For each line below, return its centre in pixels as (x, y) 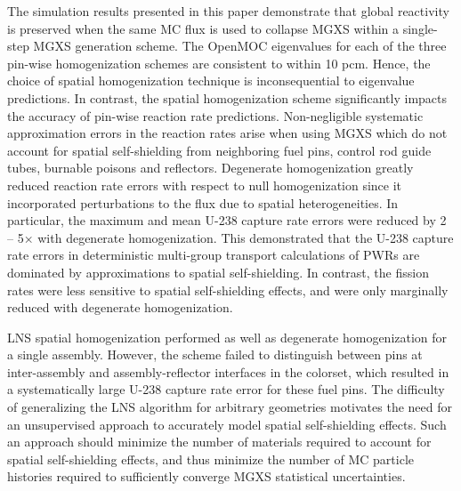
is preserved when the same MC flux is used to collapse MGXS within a (203, 28)
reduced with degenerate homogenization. (120, 307)
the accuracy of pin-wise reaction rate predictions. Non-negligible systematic (215, 115)
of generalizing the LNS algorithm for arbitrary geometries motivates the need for (230, 407)
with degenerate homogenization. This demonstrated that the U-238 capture (246, 237)
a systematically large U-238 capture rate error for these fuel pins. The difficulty (226, 389)
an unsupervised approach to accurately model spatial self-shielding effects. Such (227, 424)
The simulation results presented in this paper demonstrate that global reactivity (228, 11)
